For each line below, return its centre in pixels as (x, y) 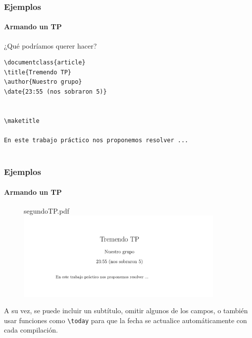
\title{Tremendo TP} (38, 72)
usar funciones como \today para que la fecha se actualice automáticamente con (126, 320)
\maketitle (22, 121)
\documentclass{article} (45, 63)
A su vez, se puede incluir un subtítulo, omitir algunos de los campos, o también (126, 310)
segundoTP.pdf (47, 210)
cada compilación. (31, 330)
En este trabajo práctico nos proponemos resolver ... (96, 140)
